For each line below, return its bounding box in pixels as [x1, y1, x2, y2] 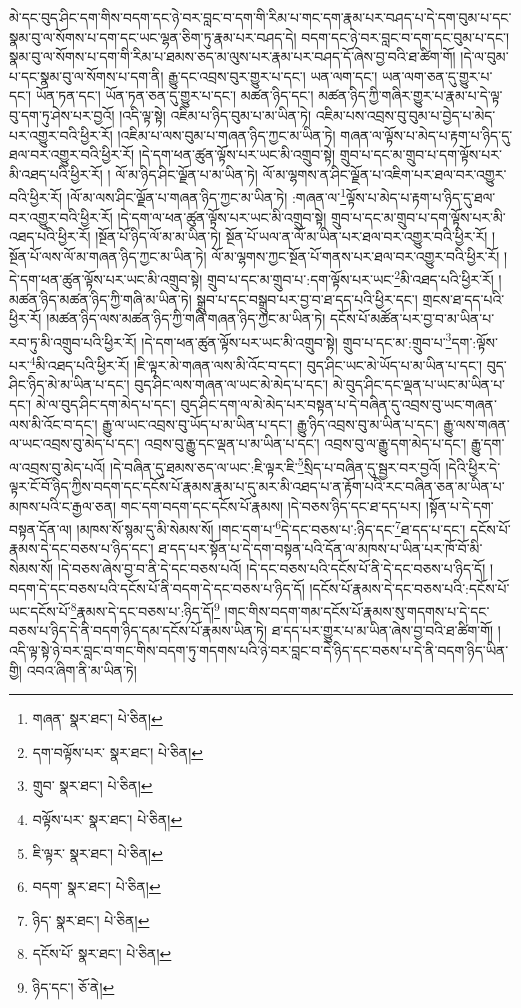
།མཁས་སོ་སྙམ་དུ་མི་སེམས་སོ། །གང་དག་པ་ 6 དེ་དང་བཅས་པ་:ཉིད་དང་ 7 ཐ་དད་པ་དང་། [76, 516, 466, 539]
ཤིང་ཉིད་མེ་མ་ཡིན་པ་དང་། [9, 374, 130, 395]
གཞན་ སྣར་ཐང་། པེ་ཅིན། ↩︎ [32, 708, 163, 729]
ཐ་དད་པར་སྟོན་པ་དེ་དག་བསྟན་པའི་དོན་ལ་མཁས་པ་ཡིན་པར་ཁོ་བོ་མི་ [158, 538, 483, 559]
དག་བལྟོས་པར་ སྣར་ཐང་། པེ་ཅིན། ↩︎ [32, 741, 204, 762]
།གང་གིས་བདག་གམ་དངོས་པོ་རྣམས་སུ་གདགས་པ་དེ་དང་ [224, 600, 490, 621]
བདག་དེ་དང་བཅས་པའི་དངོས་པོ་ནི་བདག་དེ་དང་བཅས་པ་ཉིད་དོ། [9, 577, 305, 598]
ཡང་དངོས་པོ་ [9, 600, 71, 621]
